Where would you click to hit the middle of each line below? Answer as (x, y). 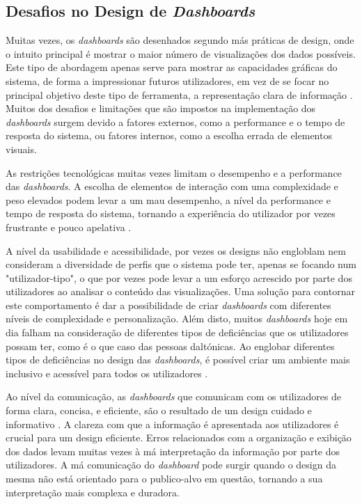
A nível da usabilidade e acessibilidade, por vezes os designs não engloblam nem (176, 250)
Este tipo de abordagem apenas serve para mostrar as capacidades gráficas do (172, 67)
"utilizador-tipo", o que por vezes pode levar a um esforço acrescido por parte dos (179, 277)
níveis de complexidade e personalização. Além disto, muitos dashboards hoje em (177, 318)
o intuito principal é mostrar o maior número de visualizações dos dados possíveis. (181, 53)
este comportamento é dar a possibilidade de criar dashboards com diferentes (168, 305)
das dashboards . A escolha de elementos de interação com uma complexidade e (172, 186)
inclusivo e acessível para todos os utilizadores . (107, 373)
